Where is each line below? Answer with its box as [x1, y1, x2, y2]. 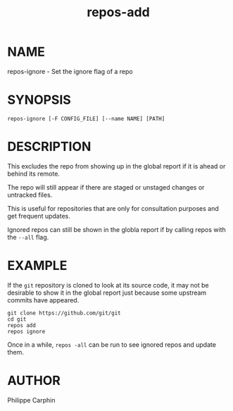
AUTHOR [7, 372, 61, 388]
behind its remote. [7, 169, 60, 178]
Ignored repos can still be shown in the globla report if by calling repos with [7, 225, 227, 233]
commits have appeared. [7, 295, 80, 304]
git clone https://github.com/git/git [7, 309, 121, 317]
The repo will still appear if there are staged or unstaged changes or [7, 183, 205, 191]
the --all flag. [7, 233, 49, 241]
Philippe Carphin [7, 395, 56, 404]
